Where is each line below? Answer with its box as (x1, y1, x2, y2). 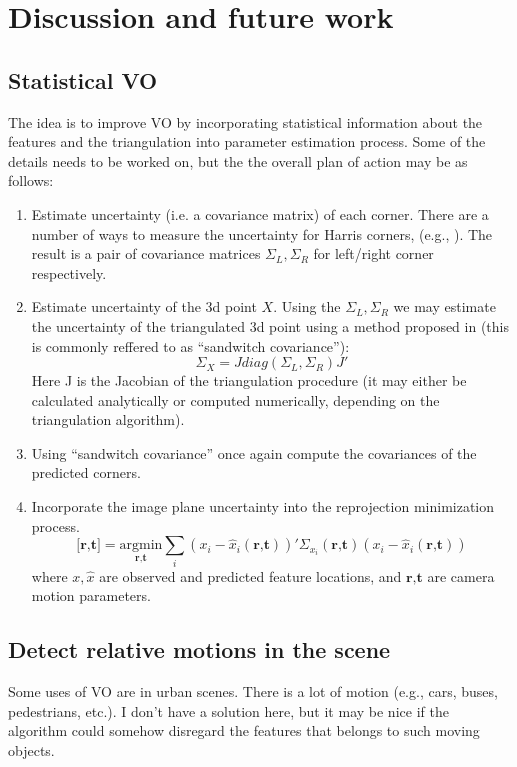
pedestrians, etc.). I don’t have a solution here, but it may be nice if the (8, 700, 449, 721)
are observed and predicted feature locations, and (99, 565, 402, 586)
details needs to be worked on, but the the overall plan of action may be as (8, 150, 468, 171)
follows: (8, 170, 54, 191)
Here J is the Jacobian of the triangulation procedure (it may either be (31, 370, 467, 391)
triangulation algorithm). (31, 409, 185, 430)
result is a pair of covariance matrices (31, 243, 261, 264)
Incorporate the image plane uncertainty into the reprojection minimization (31, 496, 495, 517)
